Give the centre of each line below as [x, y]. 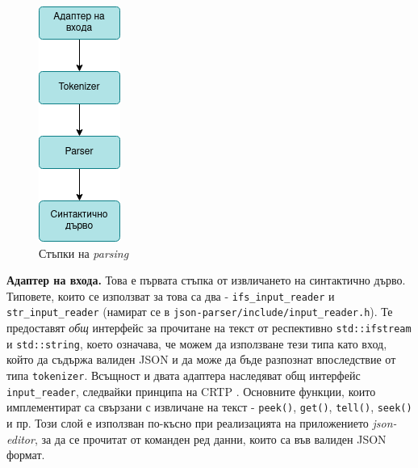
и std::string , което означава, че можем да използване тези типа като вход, [197, 343]
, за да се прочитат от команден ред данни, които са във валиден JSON [210, 438]
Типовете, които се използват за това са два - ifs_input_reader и [171, 295]
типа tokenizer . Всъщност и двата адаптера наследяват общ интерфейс [184, 375]
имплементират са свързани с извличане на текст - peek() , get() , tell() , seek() [209, 407]
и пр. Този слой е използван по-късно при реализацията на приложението [188, 422]
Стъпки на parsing [84, 253]
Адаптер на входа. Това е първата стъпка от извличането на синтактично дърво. [206, 280]
